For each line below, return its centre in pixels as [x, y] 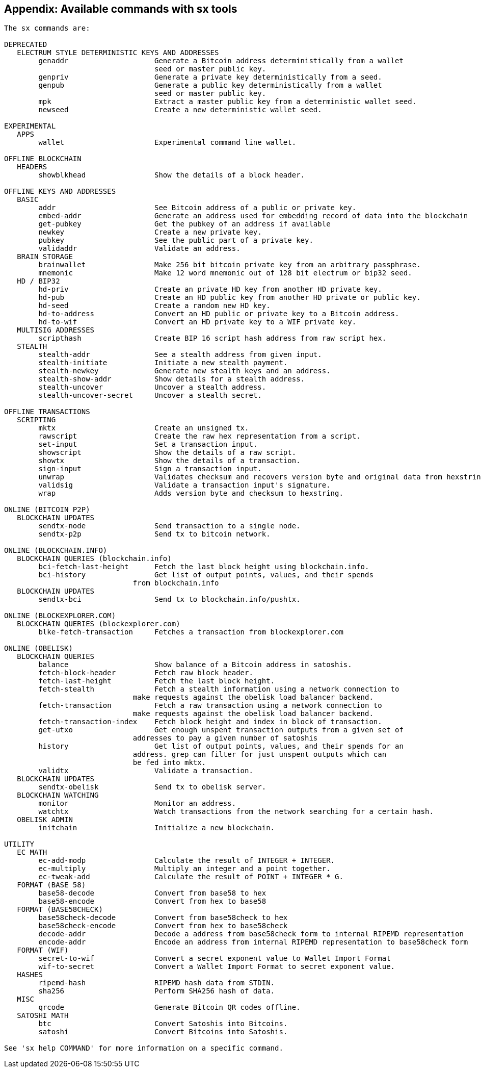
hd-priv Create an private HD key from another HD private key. [210, 289]
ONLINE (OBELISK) [38, 648]
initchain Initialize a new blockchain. [157, 828]
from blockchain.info [176, 583]
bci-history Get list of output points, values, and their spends [206, 575]
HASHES [30, 975]
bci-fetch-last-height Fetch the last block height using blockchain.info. [204, 567]
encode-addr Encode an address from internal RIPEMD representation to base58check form [253, 942]
